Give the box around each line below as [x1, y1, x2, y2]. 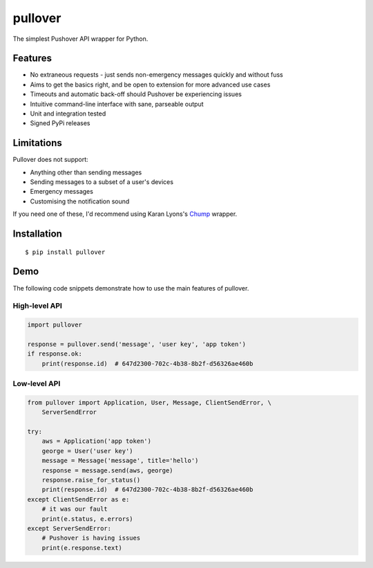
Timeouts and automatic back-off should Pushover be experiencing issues [30, 90, 242, 98]
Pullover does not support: [12, 156, 89, 164]
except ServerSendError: [27, 524, 112, 532]
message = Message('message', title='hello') [41, 457, 199, 465]
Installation [12, 228, 62, 240]
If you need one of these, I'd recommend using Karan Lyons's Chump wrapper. [12, 210, 238, 218]
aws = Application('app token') [41, 437, 152, 446]
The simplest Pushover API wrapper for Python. [12, 35, 149, 43]
